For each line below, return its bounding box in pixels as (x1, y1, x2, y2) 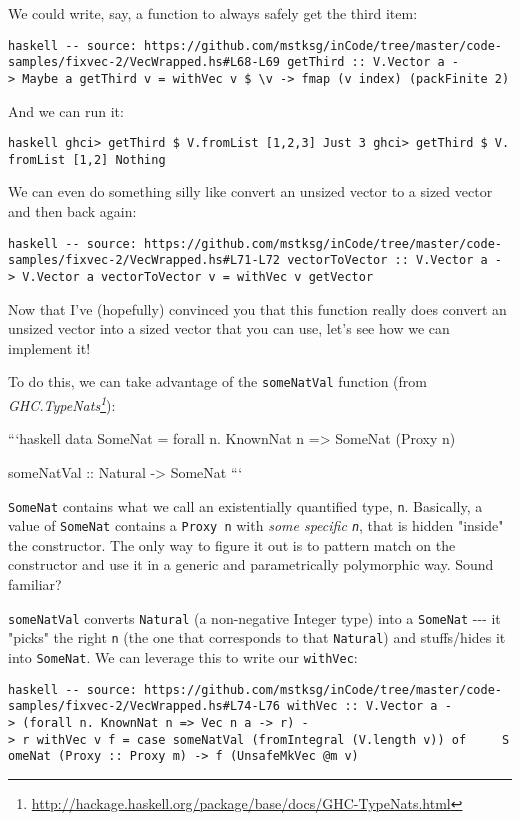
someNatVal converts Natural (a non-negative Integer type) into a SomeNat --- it (8, 607, 501, 628)
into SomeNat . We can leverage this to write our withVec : (8, 646, 358, 667)
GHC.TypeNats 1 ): (8, 392, 116, 415)
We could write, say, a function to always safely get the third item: (8, 3, 418, 23)
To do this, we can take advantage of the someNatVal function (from (8, 371, 427, 392)
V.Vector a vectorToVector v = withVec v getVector (22, 269, 374, 284)
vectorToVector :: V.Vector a (287, 253, 488, 268)
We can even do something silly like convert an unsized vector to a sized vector (8, 181, 493, 202)
